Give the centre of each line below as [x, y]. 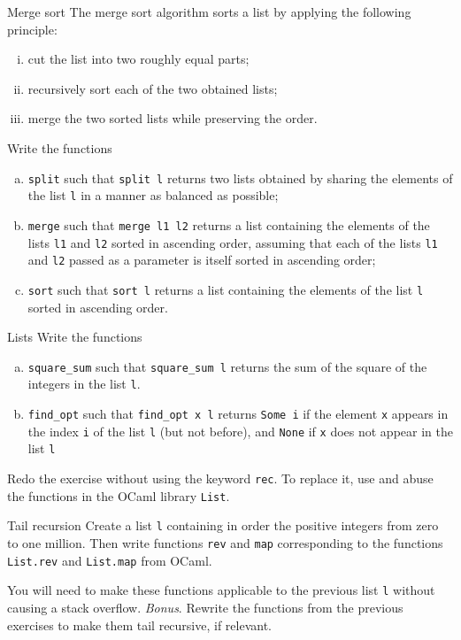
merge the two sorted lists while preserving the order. [173, 118]
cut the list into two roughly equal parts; [138, 59]
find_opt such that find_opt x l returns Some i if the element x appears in [238, 413]
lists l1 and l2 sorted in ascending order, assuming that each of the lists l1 [233, 242]
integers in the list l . [84, 384]
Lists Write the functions [75, 337]
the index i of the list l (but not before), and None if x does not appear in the [240, 431]
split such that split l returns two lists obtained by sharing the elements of [240, 177]
